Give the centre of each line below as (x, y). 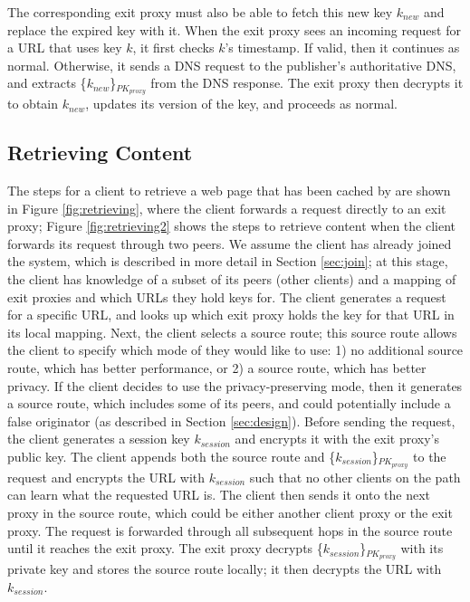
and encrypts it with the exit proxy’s (337, 439)
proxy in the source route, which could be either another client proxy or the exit (230, 512)
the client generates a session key (99, 439)
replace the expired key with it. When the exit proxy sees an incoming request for (234, 29)
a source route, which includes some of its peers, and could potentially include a (229, 403)
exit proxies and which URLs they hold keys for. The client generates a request (227, 296)
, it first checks (173, 48)
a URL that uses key (65, 48)
